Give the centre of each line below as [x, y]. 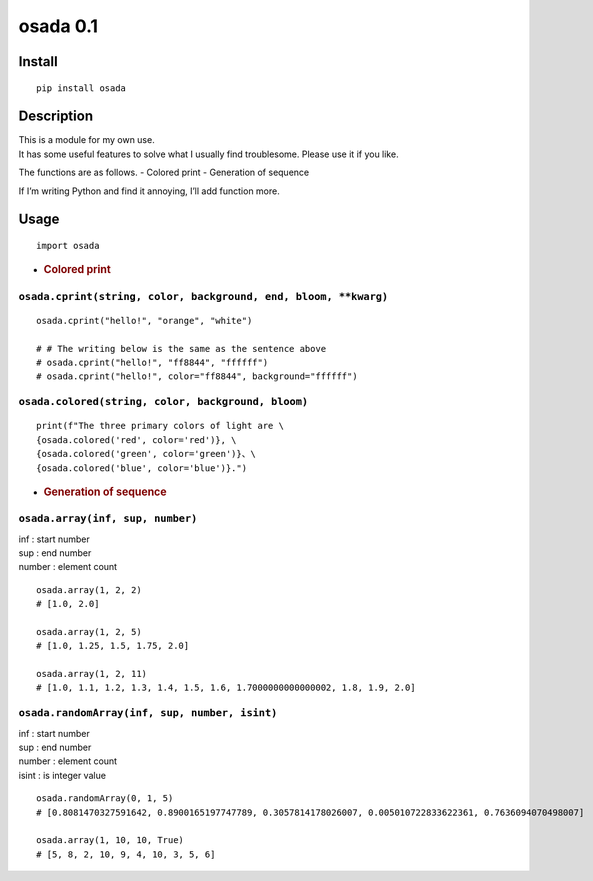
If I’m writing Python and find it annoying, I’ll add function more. [149, 191]
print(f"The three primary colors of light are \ [160, 426]
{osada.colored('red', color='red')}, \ [136, 439]
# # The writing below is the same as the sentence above [181, 348]
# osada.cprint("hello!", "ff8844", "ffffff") [152, 363]
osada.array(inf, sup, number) [108, 518]
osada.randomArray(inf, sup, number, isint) [148, 713]
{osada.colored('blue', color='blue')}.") [142, 468]
